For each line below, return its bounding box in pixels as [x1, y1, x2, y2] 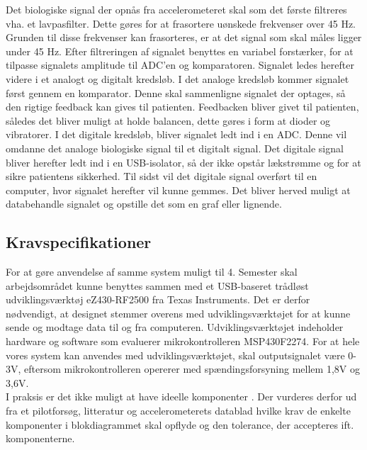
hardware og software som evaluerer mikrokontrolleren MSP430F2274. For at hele [6, 334, 360, 349]
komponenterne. [6, 431, 75, 446]
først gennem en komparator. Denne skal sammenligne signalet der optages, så [6, 85, 346, 100]
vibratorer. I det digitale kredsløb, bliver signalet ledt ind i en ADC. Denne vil [6, 127, 347, 142]
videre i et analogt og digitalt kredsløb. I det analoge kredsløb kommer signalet [6, 71, 349, 86]
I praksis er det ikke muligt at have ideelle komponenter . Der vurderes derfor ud [6, 389, 357, 404]
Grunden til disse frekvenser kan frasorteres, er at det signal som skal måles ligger [6, 30, 362, 45]
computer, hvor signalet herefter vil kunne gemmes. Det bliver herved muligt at [6, 182, 351, 197]
